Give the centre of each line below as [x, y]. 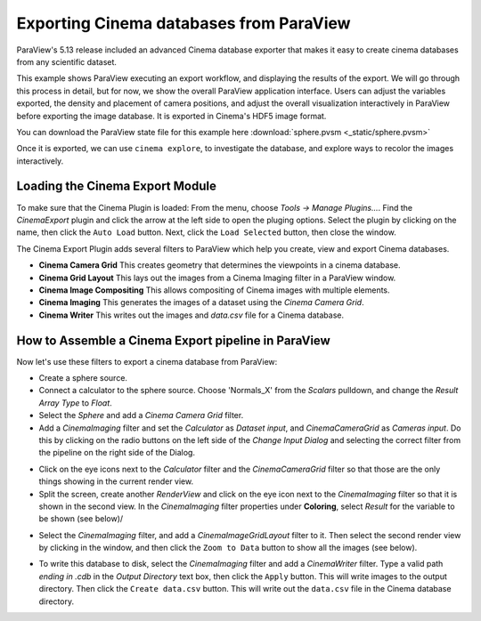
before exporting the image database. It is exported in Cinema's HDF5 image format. [171, 116]
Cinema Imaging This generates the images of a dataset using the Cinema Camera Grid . [201, 302]
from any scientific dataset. [67, 61]
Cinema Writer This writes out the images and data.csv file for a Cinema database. [192, 315]
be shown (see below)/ [81, 519]
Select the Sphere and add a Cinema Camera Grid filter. [141, 415]
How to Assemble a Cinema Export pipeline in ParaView [174, 340]
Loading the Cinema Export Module [117, 186]
